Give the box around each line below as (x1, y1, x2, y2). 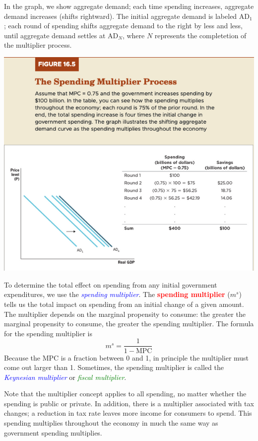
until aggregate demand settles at (4, 30, 106, 40)
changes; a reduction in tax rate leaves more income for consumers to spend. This (4, 408, 252, 418)
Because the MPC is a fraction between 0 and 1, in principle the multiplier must (4, 352, 249, 363)
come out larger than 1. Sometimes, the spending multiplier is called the (4, 362, 224, 372)
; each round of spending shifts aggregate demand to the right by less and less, (4, 20, 243, 31)
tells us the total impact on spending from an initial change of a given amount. (4, 299, 244, 309)
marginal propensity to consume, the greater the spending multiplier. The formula (4, 318, 254, 329)
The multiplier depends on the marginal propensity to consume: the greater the (4, 308, 246, 319)
